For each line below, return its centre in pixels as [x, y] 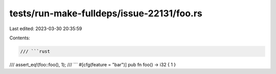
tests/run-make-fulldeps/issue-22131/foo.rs [106, 13]
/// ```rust [35, 51]
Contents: [20, 38]
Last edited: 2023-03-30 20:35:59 [46, 29]
